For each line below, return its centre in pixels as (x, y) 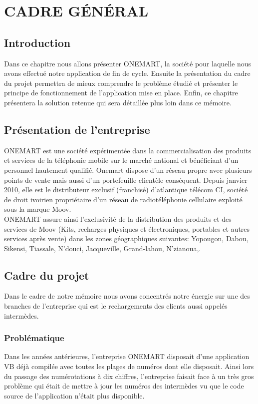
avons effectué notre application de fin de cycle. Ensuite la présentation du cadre (127, 73)
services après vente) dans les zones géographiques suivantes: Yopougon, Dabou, (126, 238)
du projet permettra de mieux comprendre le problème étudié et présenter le (121, 83)
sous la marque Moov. (38, 209)
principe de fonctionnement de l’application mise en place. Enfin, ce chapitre (121, 93)
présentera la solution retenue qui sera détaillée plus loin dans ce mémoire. (118, 102)
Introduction (37, 42)
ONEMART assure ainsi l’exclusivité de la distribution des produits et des (118, 218)
